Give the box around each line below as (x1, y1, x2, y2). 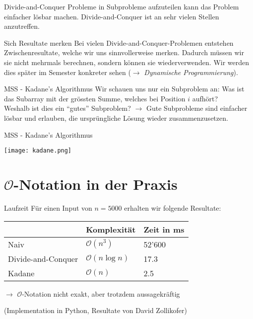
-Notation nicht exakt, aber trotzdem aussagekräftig (22, 288, 180, 299)
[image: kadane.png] (4, 147, 72, 155)
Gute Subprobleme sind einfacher (146, 103, 248, 113)
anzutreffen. (4, 21, 40, 31)
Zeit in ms (143, 223, 185, 235)
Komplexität (86, 223, 136, 235)
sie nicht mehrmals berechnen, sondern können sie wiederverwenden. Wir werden (4, 57, 250, 67)
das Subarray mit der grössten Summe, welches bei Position (4, 93, 186, 103)
